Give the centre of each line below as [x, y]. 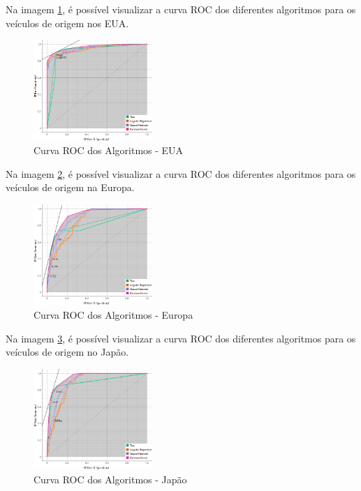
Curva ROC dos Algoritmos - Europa [113, 315]
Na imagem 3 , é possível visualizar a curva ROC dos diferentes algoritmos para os [181, 338]
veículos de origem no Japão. [67, 352]
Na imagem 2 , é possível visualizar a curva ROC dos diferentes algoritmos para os [181, 173]
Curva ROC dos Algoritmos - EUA [109, 150]
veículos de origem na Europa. [70, 187]
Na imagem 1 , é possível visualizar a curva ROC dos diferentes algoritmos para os [181, 9]
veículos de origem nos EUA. [67, 23]
